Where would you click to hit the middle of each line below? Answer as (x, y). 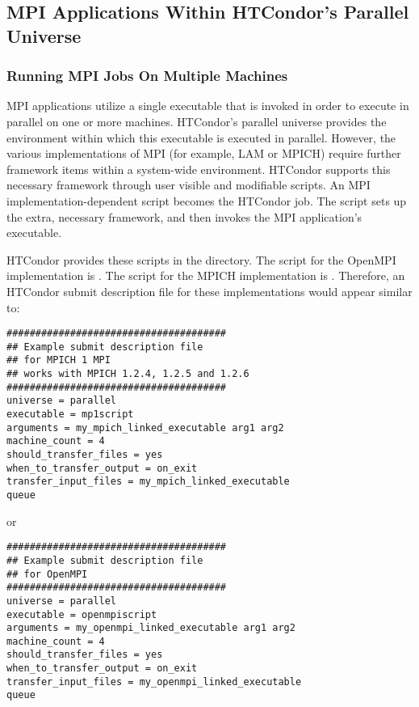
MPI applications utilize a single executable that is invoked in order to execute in (208, 106)
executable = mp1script (70, 415)
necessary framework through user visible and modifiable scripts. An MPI (189, 185)
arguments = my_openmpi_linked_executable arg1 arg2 (151, 628)
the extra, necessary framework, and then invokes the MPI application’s (184, 216)
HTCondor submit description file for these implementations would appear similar (209, 291)
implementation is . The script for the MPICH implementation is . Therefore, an (206, 275)
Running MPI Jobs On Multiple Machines (147, 76)
